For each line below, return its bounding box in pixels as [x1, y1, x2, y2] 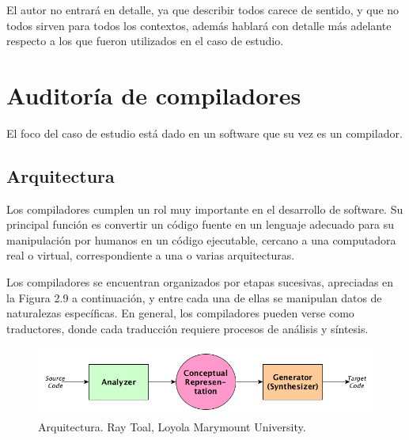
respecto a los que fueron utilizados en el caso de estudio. [6, 32, 284, 49]
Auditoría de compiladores [6, 78, 301, 111]
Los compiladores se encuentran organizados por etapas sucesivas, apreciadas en [6, 274, 394, 290]
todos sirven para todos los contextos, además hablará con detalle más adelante [6, 17, 392, 33]
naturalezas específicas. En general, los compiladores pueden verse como [6, 305, 354, 321]
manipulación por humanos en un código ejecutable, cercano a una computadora [6, 231, 396, 248]
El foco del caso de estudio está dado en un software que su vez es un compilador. [6, 124, 403, 141]
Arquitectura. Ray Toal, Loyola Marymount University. [38, 419, 306, 435]
